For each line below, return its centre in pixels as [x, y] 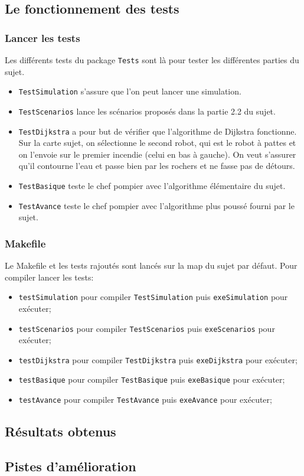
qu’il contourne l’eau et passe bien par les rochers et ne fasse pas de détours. [157, 166]
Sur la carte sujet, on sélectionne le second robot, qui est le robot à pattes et [157, 143]
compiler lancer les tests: [49, 277]
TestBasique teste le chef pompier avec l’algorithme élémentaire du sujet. [152, 185]
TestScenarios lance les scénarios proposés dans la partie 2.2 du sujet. [147, 111]
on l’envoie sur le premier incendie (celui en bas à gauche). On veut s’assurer [157, 154]
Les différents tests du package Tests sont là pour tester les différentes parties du [152, 60]
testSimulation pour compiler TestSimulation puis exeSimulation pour [153, 297]
